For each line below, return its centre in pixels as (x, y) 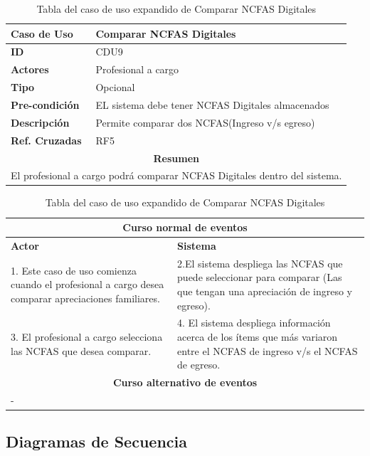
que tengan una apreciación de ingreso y (265, 291)
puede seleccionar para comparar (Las (260, 277)
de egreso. (199, 365)
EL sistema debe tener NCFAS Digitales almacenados (212, 104)
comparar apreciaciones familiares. (85, 298)
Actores (30, 69)
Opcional (115, 87)
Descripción (40, 122)
